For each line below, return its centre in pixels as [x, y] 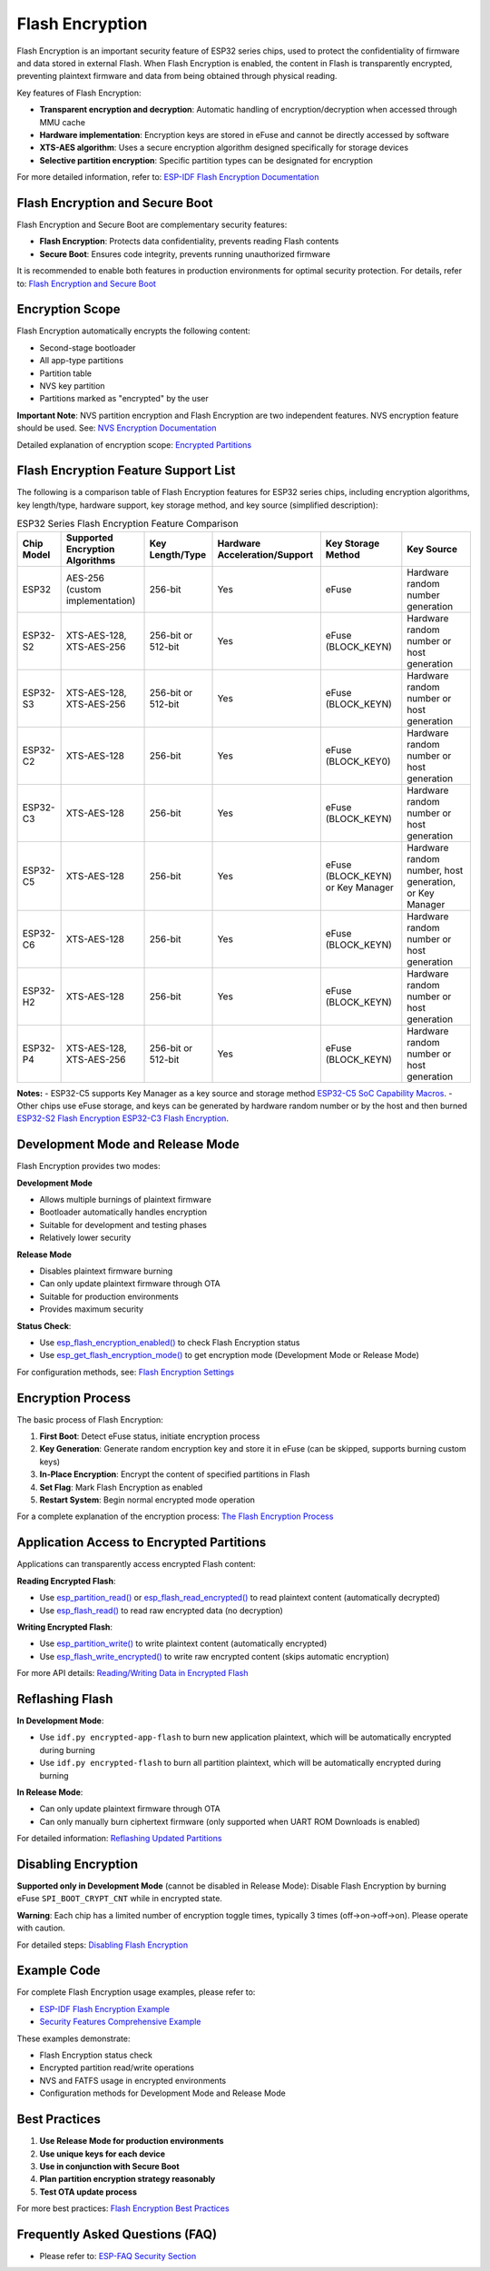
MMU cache [63, 122]
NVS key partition [72, 386]
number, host [435, 870]
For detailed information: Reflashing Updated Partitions [119, 1839]
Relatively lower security [85, 1238]
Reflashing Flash [65, 1699]
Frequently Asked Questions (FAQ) [117, 2234]
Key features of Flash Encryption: [79, 93]
